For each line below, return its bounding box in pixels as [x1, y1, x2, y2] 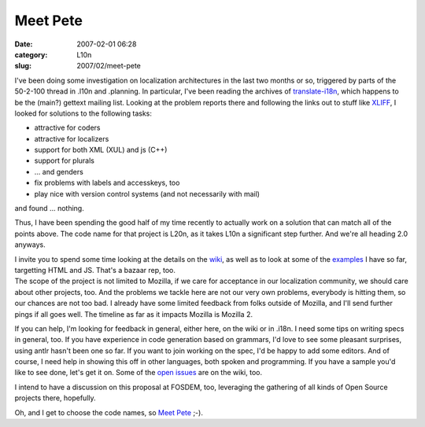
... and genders [34, 167, 84, 176]
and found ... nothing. [14, 204, 84, 213]
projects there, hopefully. [14, 393, 96, 403]
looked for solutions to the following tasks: [14, 109, 153, 118]
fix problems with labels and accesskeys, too [34, 178, 180, 188]
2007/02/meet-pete [76, 61, 141, 71]
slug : [14, 61, 31, 71]
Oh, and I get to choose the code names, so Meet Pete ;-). [14, 407, 204, 417]
